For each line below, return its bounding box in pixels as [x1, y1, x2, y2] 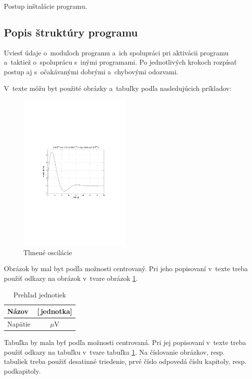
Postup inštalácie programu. [4, 1, 87, 11]
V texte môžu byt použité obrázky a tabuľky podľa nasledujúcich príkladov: [4, 83, 232, 93]
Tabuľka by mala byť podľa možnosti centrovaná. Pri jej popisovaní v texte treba [4, 337, 246, 347]
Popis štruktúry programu [4, 24, 138, 39]
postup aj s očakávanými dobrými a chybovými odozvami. [4, 66, 178, 76]
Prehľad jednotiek [13, 289, 66, 299]
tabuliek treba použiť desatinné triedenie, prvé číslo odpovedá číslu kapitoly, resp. [4, 356, 247, 366]
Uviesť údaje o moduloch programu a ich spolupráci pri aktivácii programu [4, 47, 229, 57]
